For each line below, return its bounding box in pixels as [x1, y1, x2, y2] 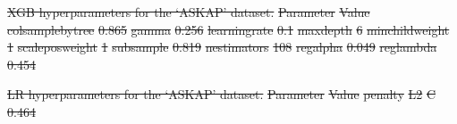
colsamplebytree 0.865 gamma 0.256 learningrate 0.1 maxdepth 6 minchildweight [7, 20, 450, 38]
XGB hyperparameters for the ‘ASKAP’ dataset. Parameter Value [7, 3, 370, 21]
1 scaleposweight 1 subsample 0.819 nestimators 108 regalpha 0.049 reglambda [7, 37, 437, 56]
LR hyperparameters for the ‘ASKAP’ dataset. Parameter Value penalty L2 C [7, 85, 436, 103]
